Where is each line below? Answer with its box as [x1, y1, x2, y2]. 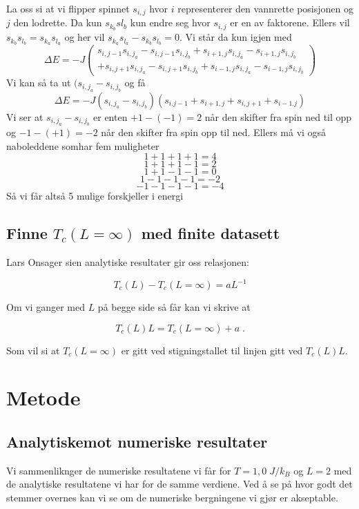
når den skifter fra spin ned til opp [204, 109, 352, 124]
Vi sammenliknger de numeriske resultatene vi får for [6, 463, 231, 477]
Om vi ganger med [6, 300, 85, 314]
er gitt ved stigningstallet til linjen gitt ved [121, 343, 303, 357]
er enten [93, 109, 128, 124]
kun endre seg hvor [130, 15, 211, 30]
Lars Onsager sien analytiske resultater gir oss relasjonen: [6, 254, 249, 269]
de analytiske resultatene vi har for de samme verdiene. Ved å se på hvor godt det [6, 477, 353, 491]
